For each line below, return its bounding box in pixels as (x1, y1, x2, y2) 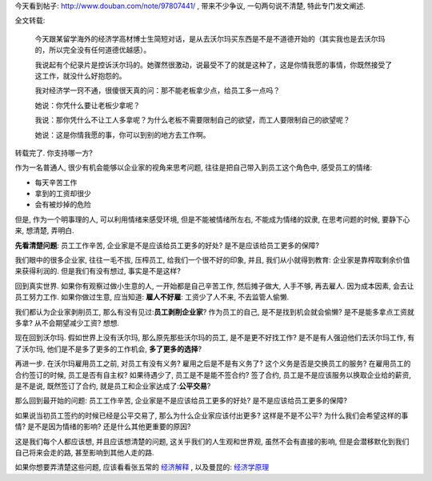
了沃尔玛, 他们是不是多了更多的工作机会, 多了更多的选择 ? (14, 344, 202, 354)
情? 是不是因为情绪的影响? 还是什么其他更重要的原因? (14, 422, 191, 431)
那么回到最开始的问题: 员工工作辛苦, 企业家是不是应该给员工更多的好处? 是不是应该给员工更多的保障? (14, 396, 348, 406)
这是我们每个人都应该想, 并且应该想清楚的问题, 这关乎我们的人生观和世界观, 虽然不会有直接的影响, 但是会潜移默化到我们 (14, 436, 410, 446)
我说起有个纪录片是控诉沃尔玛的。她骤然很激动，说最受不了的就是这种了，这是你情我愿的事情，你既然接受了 (34, 60, 392, 70)
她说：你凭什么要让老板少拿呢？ (34, 100, 140, 110)
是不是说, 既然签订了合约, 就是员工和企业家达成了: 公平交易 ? (14, 381, 211, 391)
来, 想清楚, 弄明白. (14, 226, 74, 235)
